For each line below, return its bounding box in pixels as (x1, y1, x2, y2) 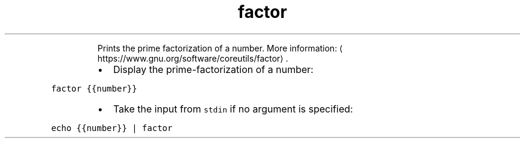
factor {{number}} (51, 83, 137, 93)
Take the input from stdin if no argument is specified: (113, 102, 353, 115)
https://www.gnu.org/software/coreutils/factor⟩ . (97, 53, 288, 63)
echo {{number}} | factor (51, 123, 173, 133)
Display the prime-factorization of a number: (113, 63, 313, 75)
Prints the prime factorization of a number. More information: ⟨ (97, 42, 343, 53)
